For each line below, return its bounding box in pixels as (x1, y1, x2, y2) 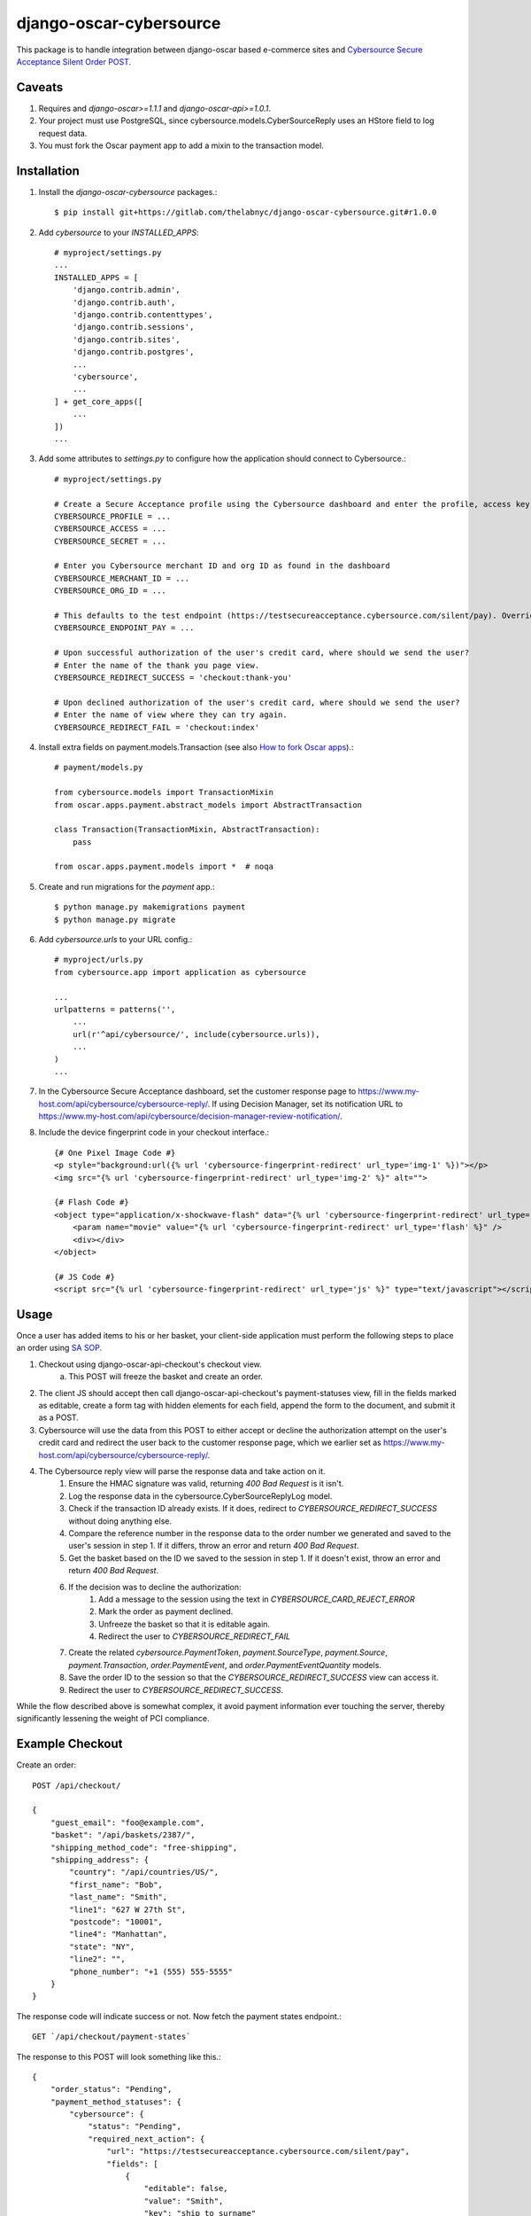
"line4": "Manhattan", (69, 1929, 168, 1939)
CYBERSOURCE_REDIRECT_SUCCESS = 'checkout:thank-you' (54, 672, 292, 683)
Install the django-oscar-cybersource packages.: (38, 186, 218, 197)
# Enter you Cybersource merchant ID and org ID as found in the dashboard (54, 561, 390, 571)
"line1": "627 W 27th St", (69, 1904, 187, 1915)
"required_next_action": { (88, 2134, 205, 2144)
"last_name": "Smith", (69, 1892, 168, 1902)
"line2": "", (69, 1955, 126, 1964)
